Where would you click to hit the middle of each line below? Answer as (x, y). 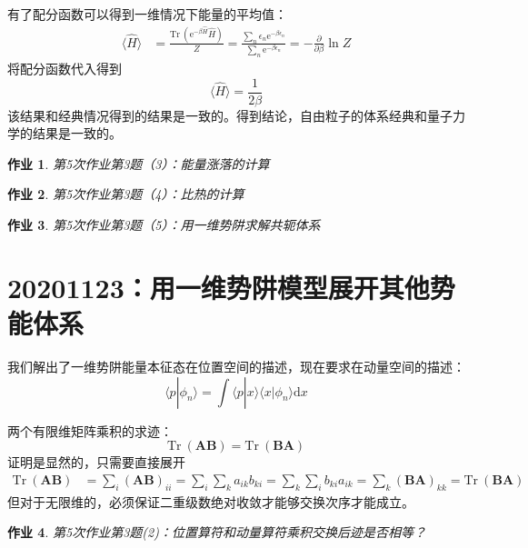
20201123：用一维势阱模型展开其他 (219, 287)
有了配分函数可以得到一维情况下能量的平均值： (147, 14)
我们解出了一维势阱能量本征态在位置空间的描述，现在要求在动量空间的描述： (236, 366)
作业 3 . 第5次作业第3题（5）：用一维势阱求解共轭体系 (164, 225)
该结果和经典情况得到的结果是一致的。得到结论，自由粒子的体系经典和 (217, 115)
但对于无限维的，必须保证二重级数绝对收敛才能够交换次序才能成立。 (211, 501)
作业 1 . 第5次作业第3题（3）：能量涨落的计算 (139, 163)
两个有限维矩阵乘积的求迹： (90, 430)
